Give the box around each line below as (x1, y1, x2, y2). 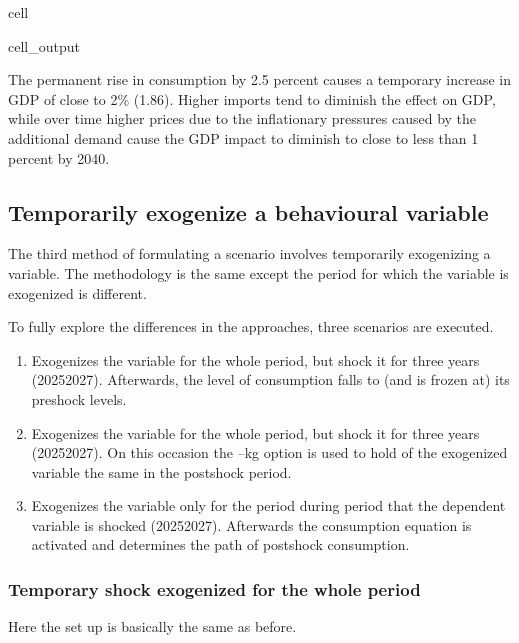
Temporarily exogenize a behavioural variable (8, 196, 489, 227)
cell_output (8, 35, 80, 56)
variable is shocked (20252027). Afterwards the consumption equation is (31, 514, 472, 535)
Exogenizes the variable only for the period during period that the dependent (31, 495, 506, 516)
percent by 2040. (8, 147, 110, 168)
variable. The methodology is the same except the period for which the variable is (8, 262, 509, 283)
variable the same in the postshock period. (31, 461, 292, 482)
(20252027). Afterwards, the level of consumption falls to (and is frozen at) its (31, 369, 510, 390)
